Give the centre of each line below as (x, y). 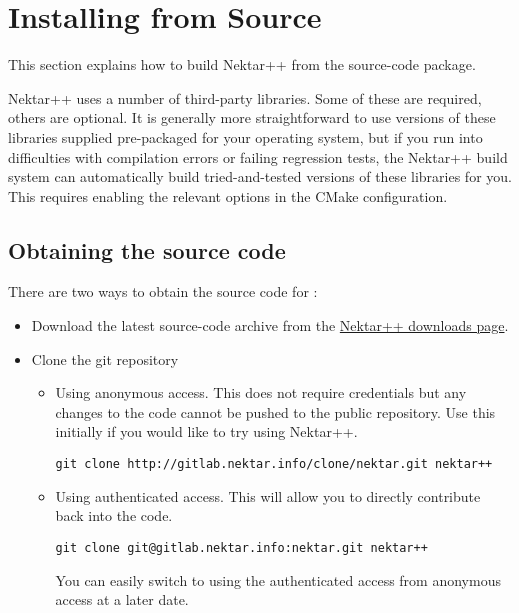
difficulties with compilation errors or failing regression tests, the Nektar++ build (258, 156)
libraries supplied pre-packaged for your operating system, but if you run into (245, 136)
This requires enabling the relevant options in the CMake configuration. (228, 195)
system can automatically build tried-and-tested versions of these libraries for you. (260, 176)
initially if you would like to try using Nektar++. (206, 431)
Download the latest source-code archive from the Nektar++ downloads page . (270, 325)
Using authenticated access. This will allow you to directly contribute (268, 495)
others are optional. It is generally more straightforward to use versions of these (252, 117)
